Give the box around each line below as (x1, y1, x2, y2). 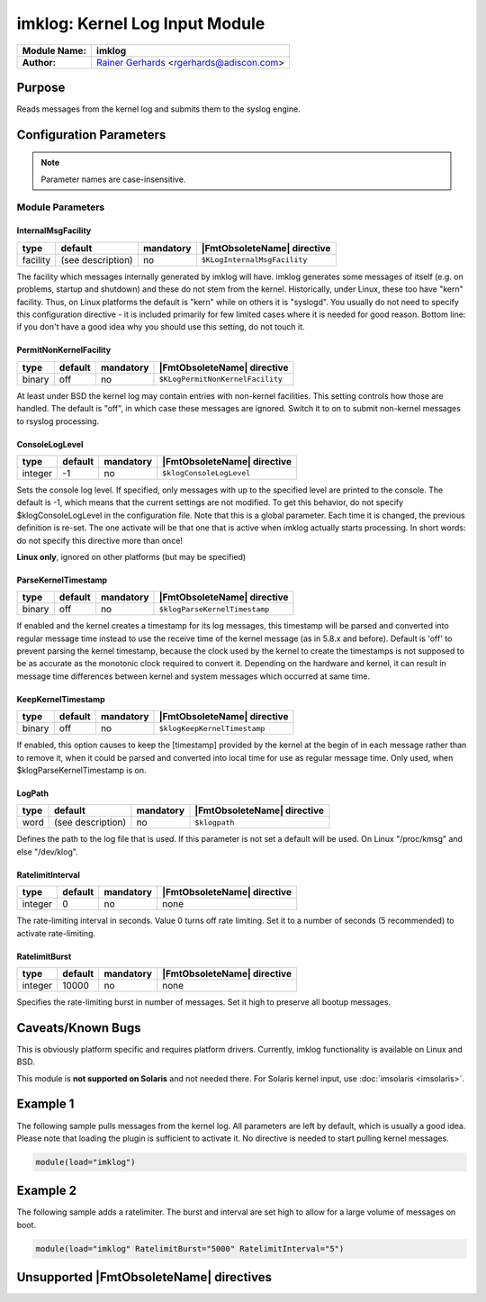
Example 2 (16, 1183, 76, 1198)
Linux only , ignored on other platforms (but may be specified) (16, 551, 247, 562)
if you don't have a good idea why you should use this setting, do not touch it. (16, 321, 305, 332)
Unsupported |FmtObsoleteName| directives (16, 1270, 272, 1285)
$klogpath (194, 818, 235, 827)
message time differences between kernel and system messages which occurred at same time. (16, 671, 371, 682)
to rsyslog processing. (16, 415, 100, 427)
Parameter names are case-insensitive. (40, 174, 186, 185)
